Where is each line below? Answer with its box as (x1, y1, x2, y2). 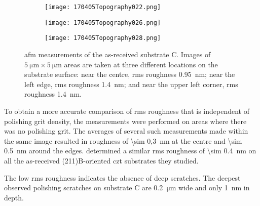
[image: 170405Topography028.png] (45, 34, 161, 42)
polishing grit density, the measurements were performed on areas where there (4, 115, 247, 126)
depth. (4, 192, 24, 202)
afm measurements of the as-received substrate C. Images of (24, 49, 211, 59)
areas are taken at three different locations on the (64, 59, 218, 69)
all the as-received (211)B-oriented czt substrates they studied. (4, 155, 199, 166)
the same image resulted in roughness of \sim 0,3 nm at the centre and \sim (4, 135, 242, 146)
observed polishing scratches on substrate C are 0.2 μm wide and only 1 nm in (4, 182, 250, 193)
